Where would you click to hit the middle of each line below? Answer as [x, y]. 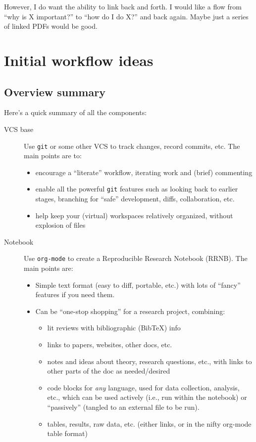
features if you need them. [75, 294]
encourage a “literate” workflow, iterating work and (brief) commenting [144, 172]
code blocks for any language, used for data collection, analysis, [143, 387]
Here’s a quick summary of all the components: [76, 112]
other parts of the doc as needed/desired [109, 371]
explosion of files [60, 225]
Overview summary [55, 92]
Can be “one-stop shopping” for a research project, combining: [130, 311]
